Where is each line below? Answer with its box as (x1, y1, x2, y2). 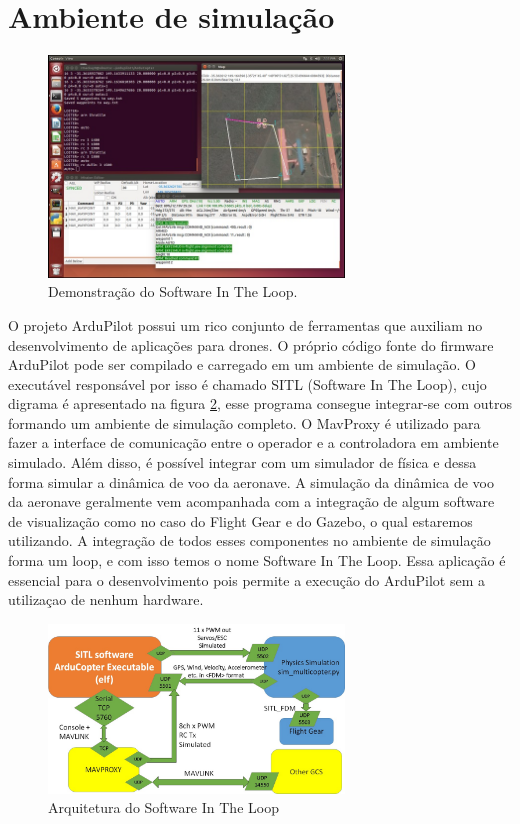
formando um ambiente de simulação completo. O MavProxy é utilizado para (8, 412, 481, 433)
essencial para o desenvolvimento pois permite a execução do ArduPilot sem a (8, 569, 486, 590)
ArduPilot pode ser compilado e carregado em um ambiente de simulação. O (8, 354, 476, 375)
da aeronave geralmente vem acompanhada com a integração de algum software (8, 491, 495, 512)
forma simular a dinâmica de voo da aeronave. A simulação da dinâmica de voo (8, 471, 494, 492)
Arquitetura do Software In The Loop (48, 797, 279, 818)
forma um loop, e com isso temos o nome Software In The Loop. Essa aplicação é (8, 550, 506, 571)
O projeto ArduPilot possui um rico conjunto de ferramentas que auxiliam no (8, 314, 483, 335)
